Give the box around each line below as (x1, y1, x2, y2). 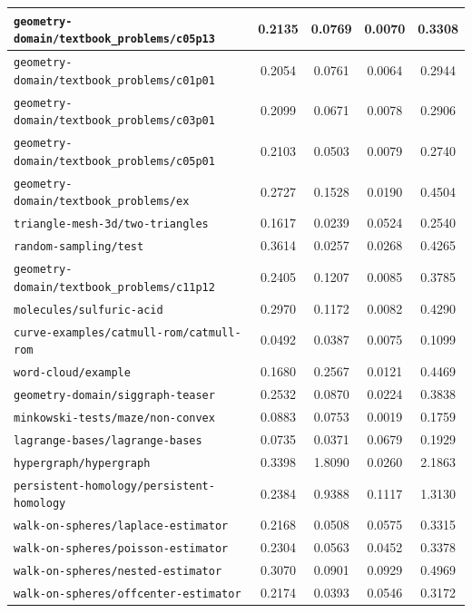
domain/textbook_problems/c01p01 (14, 73, 215, 87)
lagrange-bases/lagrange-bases (14, 433, 202, 447)
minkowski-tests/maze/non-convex (14, 411, 215, 424)
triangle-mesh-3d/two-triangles (14, 218, 209, 231)
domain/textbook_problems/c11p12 (14, 280, 215, 294)
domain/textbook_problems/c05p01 (14, 154, 215, 168)
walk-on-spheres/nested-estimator (14, 565, 222, 579)
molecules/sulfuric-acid (14, 303, 163, 316)
